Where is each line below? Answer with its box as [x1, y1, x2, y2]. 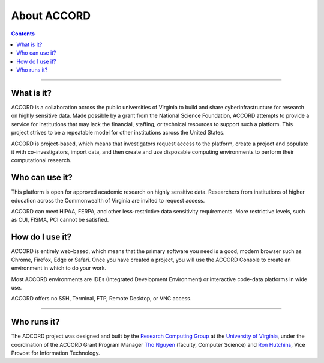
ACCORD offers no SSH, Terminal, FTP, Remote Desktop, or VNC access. [11, 295, 192, 302]
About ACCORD [11, 9, 91, 22]
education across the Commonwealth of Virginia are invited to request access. [11, 197, 205, 204]
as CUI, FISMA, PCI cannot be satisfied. [11, 216, 109, 224]
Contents [11, 30, 35, 37]
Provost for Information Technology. [11, 349, 100, 356]
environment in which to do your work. [11, 264, 107, 272]
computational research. [11, 157, 71, 164]
